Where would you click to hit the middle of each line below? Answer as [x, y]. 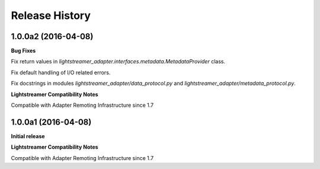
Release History [51, 15]
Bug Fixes [23, 51]
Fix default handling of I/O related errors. [61, 72]
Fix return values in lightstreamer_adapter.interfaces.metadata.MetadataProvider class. [118, 62]
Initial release [28, 136]
